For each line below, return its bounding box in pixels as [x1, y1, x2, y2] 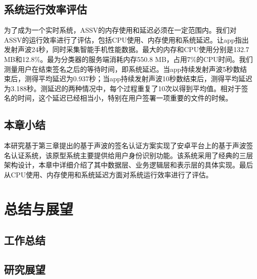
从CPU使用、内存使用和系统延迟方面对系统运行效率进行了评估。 [4, 169, 213, 179]
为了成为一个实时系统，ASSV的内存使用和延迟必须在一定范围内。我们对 [4, 25, 237, 35]
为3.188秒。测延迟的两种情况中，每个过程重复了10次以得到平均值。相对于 [4, 83, 241, 93]
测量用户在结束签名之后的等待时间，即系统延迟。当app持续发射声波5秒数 [4, 63, 240, 74]
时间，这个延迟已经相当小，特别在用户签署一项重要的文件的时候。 [17, 93, 232, 103]
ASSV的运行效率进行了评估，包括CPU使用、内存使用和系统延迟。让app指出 [4, 34, 249, 45]
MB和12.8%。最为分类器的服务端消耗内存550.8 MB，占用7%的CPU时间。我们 [4, 54, 253, 64]
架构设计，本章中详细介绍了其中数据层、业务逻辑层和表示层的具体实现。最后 [4, 160, 253, 170]
